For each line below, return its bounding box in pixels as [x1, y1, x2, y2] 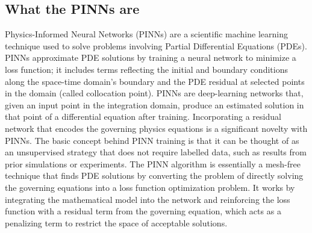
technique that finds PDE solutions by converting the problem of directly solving [5, 169, 304, 182]
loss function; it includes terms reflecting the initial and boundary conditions [5, 63, 288, 75]
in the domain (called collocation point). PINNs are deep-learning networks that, [5, 87, 304, 99]
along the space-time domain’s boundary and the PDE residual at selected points [5, 75, 305, 87]
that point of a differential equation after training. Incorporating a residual [5, 110, 281, 123]
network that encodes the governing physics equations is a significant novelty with [5, 122, 308, 134]
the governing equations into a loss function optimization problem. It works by [5, 181, 295, 193]
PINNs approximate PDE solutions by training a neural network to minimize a [5, 51, 296, 64]
